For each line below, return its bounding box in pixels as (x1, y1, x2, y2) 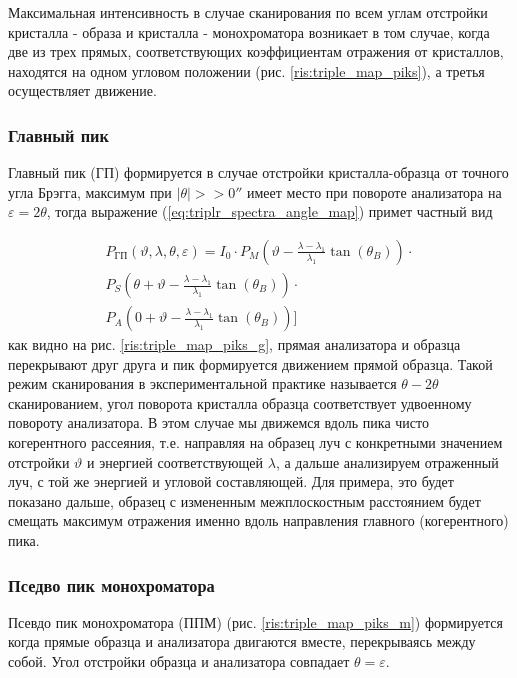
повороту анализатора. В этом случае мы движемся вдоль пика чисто (8, 412, 429, 433)
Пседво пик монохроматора (8, 572, 215, 597)
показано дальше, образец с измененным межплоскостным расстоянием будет (8, 490, 481, 511)
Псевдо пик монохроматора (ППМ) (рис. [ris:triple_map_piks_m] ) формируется (8, 611, 503, 632)
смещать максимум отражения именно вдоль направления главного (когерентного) (8, 510, 509, 531)
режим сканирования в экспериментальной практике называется (8, 373, 397, 394)
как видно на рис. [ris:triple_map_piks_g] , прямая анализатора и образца (8, 334, 461, 355)
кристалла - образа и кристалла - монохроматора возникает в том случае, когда (8, 21, 490, 42)
